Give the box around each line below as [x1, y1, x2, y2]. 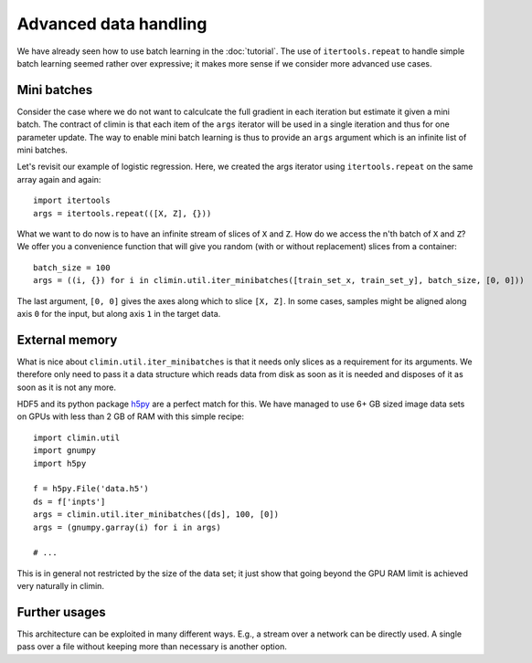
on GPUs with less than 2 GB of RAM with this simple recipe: [16, 411, 245, 422]
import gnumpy [33, 446, 96, 456]
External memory [16, 331, 118, 347]
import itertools [33, 195, 111, 205]
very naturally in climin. [16, 581, 105, 592]
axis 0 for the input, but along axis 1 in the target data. [16, 308, 221, 319]
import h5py [33, 458, 87, 468]
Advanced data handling [16, 14, 207, 34]
